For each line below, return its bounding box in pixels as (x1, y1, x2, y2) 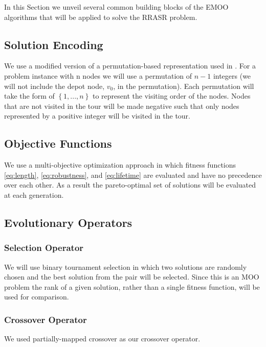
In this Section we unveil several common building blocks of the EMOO (4, 2, 229, 12)
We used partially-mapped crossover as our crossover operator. (4, 333, 201, 344)
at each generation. (4, 189, 64, 200)
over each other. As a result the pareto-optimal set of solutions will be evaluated (4, 179, 256, 190)
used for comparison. (4, 291, 69, 302)
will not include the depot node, (4, 80, 105, 91)
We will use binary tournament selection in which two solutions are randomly (4, 261, 247, 272)
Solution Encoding (4, 36, 103, 52)
